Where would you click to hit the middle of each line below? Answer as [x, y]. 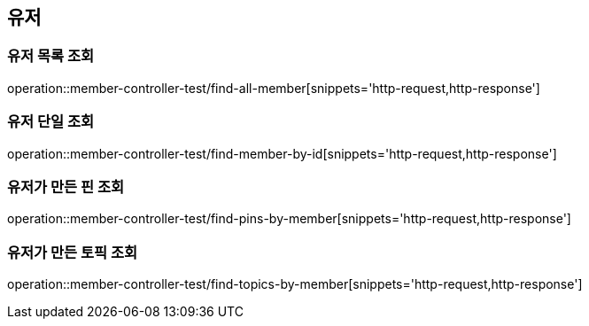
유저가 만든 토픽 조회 [73, 252]
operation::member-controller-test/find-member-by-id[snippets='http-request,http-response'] [282, 153]
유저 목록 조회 [51, 56]
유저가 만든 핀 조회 [66, 186]
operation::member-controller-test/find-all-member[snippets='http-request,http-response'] [274, 88]
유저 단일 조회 [51, 122]
